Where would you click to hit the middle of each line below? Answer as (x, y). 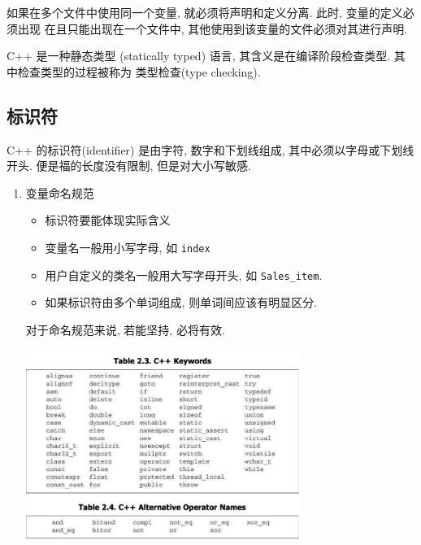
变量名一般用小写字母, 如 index (128, 247)
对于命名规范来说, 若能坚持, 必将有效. (125, 329)
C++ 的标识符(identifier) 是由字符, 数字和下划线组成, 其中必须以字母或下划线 (210, 149)
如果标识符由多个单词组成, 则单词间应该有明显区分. (181, 302)
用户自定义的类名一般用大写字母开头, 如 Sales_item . (184, 275)
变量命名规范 (60, 192)
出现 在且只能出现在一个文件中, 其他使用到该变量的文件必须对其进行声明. (213, 28)
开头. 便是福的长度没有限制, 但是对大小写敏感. (129, 166)
